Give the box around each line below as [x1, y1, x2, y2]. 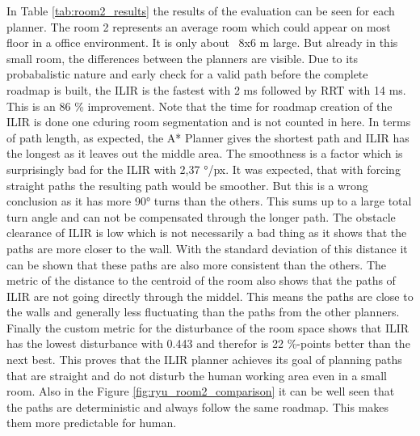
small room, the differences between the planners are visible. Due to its [6, 49, 359, 66]
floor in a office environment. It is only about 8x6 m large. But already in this [6, 34, 398, 51]
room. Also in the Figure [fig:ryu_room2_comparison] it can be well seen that [6, 383, 395, 400]
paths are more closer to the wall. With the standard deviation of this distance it [6, 239, 408, 256]
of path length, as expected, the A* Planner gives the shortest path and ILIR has [6, 129, 409, 146]
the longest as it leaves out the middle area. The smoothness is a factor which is [6, 145, 403, 162]
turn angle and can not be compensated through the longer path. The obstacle [6, 208, 396, 225]
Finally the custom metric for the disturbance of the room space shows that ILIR [6, 319, 409, 336]
